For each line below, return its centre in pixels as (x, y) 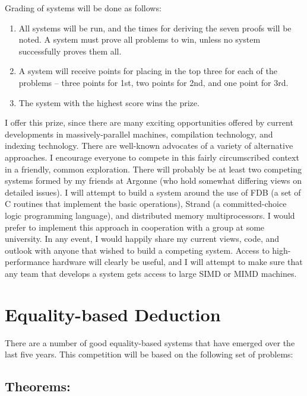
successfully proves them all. (70, 51)
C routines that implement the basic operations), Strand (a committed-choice (146, 204)
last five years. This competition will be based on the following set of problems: (149, 354)
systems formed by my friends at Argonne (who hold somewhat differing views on (153, 181)
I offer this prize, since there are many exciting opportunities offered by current (149, 122)
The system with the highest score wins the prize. (109, 102)
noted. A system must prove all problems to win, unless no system (140, 39)
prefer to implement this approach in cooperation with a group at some (135, 227)
